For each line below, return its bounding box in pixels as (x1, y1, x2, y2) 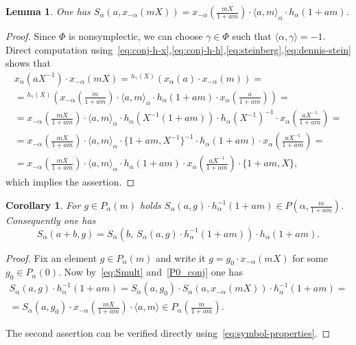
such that (232, 29, 272, 43)
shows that (5, 56, 51, 70)
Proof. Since (5, 29, 56, 43)
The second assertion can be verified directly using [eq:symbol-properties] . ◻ (5, 326, 331, 340)
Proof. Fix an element (5, 250, 97, 265)
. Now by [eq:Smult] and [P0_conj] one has (58, 265, 243, 279)
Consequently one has (5, 213, 96, 227)
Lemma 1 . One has (5, 4, 91, 18)
